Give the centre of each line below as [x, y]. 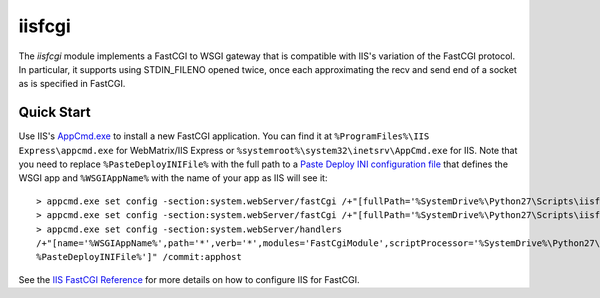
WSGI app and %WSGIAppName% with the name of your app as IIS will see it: [173, 178]
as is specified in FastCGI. [72, 84]
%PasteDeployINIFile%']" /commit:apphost [139, 257]
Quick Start [54, 112]
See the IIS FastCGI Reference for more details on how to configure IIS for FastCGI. [189, 279]
